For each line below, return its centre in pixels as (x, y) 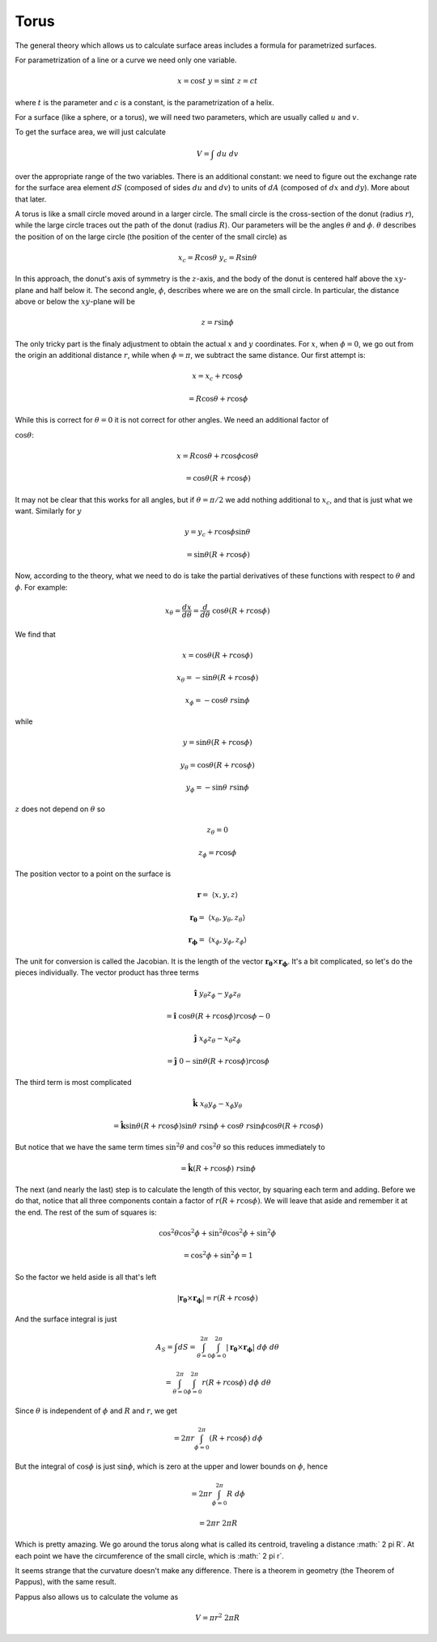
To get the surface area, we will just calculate (90, 132)
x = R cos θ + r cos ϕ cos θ (218, 456)
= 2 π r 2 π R (218, 1523)
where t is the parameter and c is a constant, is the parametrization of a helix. (144, 102)
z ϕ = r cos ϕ (218, 853)
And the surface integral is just (66, 1319)
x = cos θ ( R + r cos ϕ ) (218, 655)
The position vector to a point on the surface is (93, 874)
